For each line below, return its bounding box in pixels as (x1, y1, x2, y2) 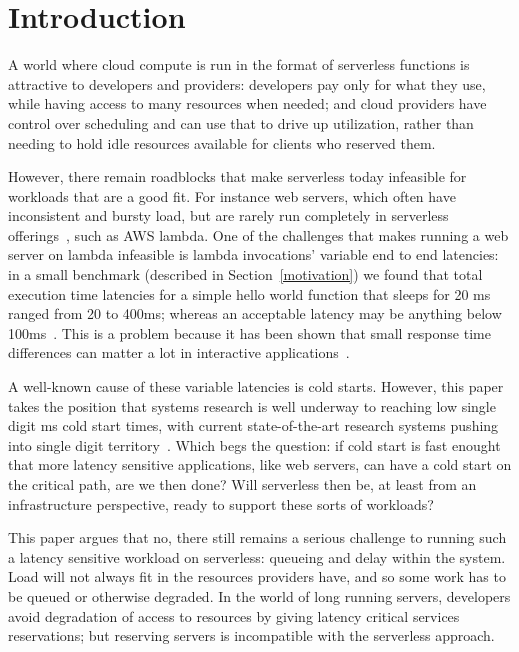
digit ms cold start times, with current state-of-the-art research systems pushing (8, 415, 499, 436)
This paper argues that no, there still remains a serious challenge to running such (8, 527, 507, 548)
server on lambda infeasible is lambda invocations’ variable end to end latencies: (8, 244, 499, 265)
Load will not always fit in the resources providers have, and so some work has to (8, 566, 506, 587)
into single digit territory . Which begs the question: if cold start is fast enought (8, 434, 501, 455)
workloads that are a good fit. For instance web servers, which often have (8, 185, 456, 206)
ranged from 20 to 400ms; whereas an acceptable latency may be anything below (8, 303, 502, 324)
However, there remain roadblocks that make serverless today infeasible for (8, 166, 467, 187)
